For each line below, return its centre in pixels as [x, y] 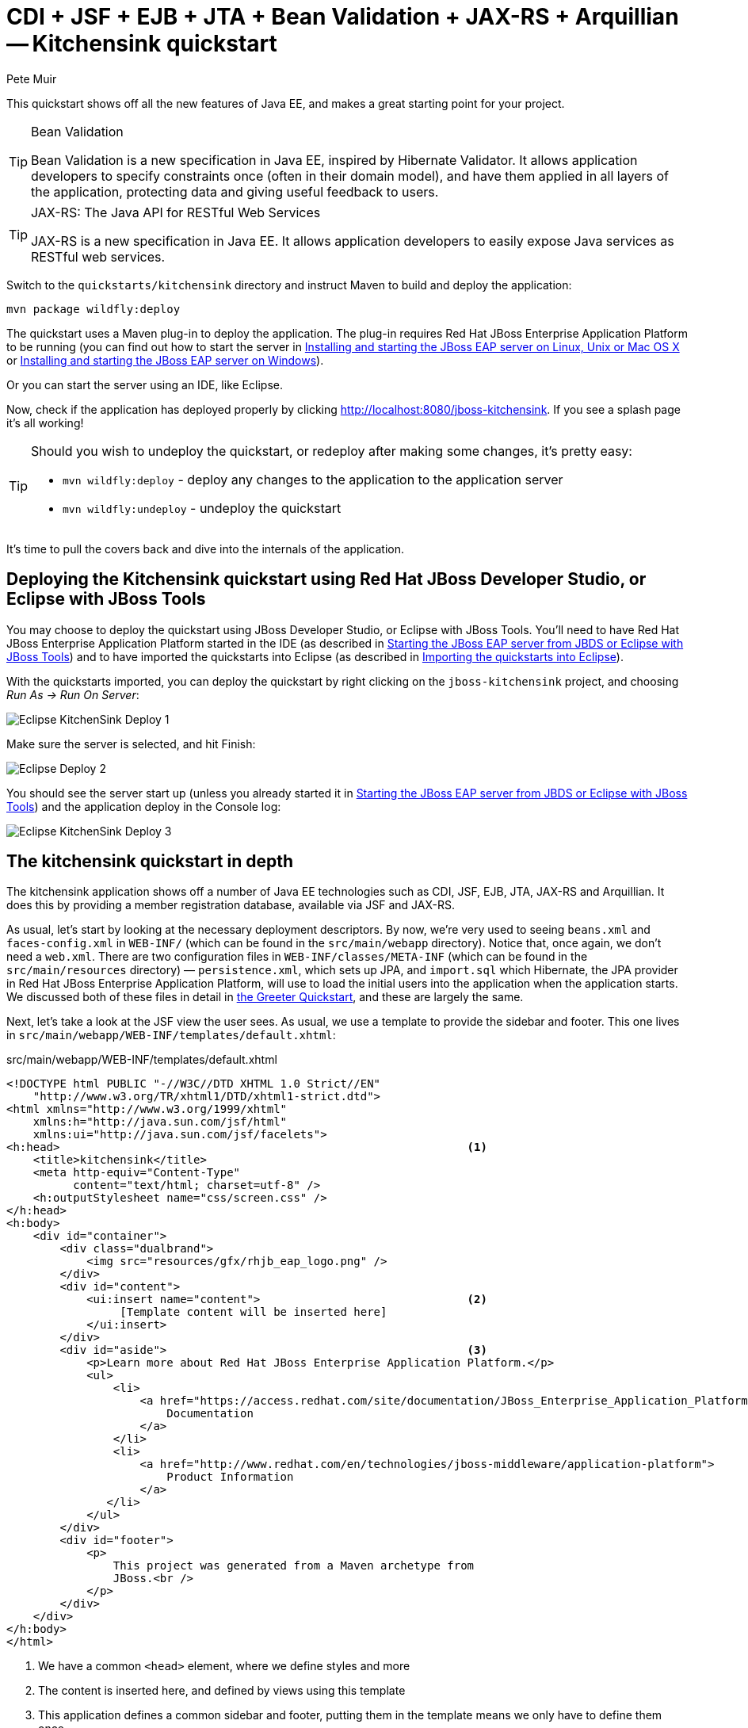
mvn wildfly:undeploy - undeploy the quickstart [202, 508]
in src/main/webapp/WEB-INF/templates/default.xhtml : [171, 1035]
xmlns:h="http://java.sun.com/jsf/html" [160, 1122]
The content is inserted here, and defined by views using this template [222, 1691]
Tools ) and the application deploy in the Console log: [144, 806]
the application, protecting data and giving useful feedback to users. [235, 191]
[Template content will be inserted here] [254, 1312]
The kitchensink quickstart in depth [150, 862]
